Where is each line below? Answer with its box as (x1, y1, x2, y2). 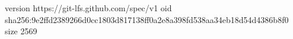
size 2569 (5, 25, 37, 37)
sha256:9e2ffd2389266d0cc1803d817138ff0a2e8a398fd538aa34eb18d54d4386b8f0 (5, 13, 289, 25)
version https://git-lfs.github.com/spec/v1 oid (5, 2, 172, 14)
